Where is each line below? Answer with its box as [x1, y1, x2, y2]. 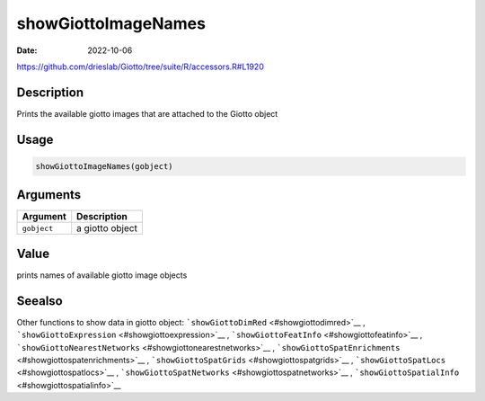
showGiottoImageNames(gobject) [35, 161, 174, 171]
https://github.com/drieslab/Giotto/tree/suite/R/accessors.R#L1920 [16, 61, 264, 72]
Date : [16, 45, 38, 56]
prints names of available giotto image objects [16, 270, 188, 281]
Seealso [16, 293, 63, 308]
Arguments [16, 187, 82, 202]
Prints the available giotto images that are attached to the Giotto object [16, 108, 278, 119]
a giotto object [76, 222, 138, 235]
